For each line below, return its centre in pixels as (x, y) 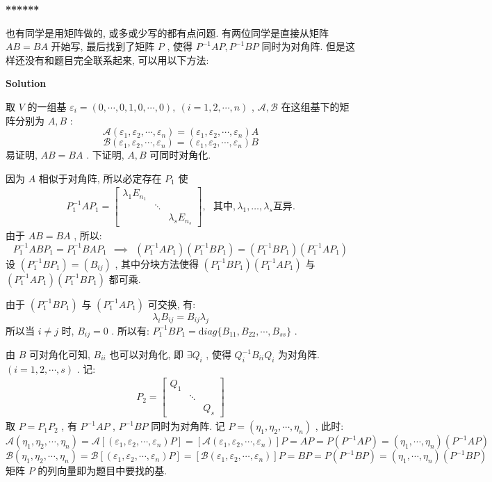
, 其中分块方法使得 (157, 263)
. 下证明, (105, 155)
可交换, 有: (172, 304)
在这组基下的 (310, 106)
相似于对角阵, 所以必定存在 (100, 178)
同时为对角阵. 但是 (303, 46)
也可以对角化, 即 (146, 354)
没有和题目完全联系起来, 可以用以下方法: (117, 59)
